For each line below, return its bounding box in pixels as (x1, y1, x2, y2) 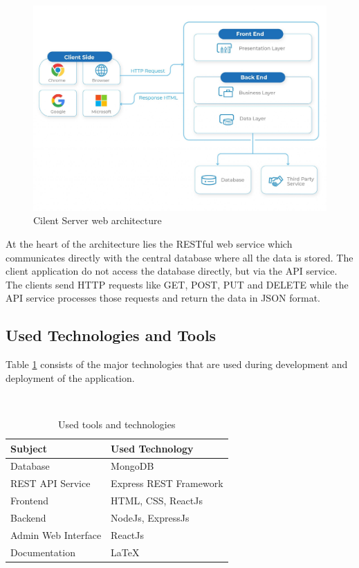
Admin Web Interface (10, 527, 102, 542)
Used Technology (111, 441, 194, 455)
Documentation (10, 544, 75, 559)
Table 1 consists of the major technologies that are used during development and (6, 357, 348, 372)
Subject (10, 441, 47, 455)
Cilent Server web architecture (33, 213, 162, 228)
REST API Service (10, 476, 91, 491)
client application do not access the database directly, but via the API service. (6, 264, 338, 278)
